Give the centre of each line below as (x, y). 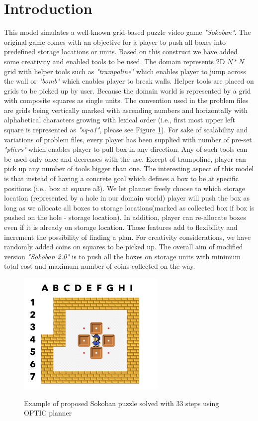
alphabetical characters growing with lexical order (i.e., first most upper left (120, 120)
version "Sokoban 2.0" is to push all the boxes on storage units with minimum (122, 256)
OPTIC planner (48, 413)
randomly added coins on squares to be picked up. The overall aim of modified (124, 247)
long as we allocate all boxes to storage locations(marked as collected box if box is (129, 207)
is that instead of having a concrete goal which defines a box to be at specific (122, 178)
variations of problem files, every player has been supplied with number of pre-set (128, 139)
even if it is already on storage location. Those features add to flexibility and (121, 227)
